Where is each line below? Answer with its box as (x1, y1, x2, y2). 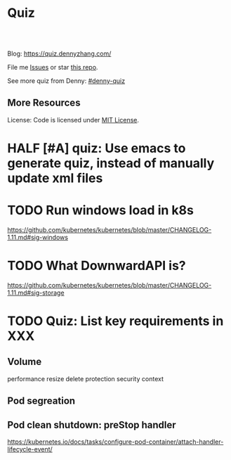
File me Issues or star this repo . (7, 63, 98, 71)
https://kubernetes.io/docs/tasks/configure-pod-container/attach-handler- (7, 437, 224, 446)
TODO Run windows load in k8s (7, 203, 194, 219)
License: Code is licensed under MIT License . (7, 115, 139, 124)
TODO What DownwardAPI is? (7, 258, 186, 274)
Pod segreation (7, 395, 76, 407)
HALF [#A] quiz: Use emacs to (7, 140, 186, 156)
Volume (7, 356, 42, 368)
